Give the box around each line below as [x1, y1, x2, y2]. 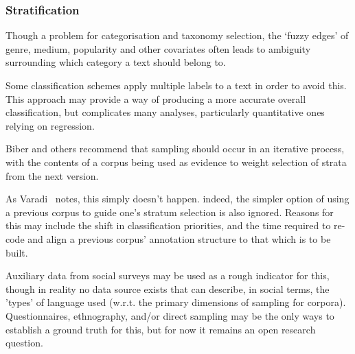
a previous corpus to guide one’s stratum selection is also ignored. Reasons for [5, 204, 334, 219]
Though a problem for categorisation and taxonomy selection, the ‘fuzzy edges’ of [5, 28, 349, 43]
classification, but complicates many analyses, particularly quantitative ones [5, 105, 325, 119]
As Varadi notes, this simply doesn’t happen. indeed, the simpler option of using [5, 191, 350, 206]
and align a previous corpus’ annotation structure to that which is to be [27, 231, 331, 246]
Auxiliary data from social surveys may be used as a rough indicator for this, [5, 268, 330, 283]
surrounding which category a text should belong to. [5, 55, 226, 69]
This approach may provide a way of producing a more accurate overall [5, 91, 306, 106]
